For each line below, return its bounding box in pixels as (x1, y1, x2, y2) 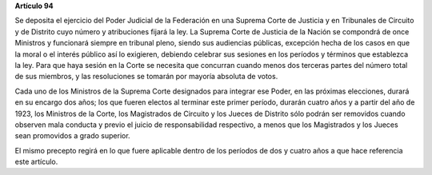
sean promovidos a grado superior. (14, 131, 131, 141)
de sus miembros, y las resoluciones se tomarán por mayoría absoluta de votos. (14, 72, 278, 82)
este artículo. (14, 157, 58, 167)
